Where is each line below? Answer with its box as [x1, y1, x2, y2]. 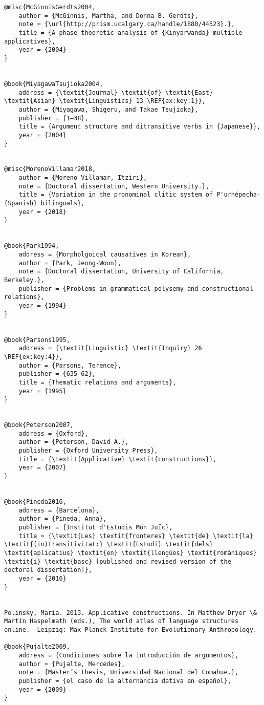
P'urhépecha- [216, 191, 261, 199]
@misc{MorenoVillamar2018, [4, 165, 96, 173]
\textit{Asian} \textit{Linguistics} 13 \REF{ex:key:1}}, [4, 97, 206, 105]
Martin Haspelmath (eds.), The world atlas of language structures [4, 617, 239, 625]
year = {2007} [18, 464, 67, 472]
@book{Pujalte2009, [4, 643, 70, 651]
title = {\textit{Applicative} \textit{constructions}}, [18, 455, 217, 463]
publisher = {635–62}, [18, 370, 96, 378]
